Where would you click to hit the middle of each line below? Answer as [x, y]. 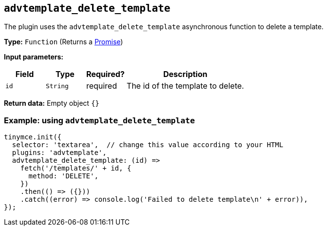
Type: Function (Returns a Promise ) [64, 42]
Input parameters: [34, 57]
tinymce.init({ [33, 137]
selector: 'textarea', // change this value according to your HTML [148, 145]
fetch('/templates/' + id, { [76, 168]
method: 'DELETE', [63, 176]
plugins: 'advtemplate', [59, 153]
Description [185, 74]
